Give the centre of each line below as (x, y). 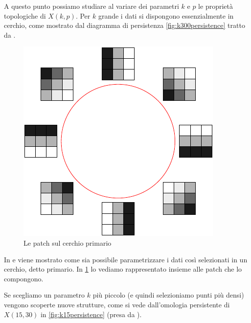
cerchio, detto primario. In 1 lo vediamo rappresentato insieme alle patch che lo (123, 269)
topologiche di (25, 15)
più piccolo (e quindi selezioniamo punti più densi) (168, 295)
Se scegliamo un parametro (45, 295)
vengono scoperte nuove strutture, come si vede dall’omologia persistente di (117, 304)
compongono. (24, 278)
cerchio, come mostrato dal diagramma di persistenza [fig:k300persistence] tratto (125, 25)
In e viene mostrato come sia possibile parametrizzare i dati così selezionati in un (126, 259)
